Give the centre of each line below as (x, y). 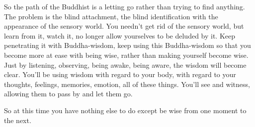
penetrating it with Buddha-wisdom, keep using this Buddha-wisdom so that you (127, 45)
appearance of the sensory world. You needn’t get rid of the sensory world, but (124, 26)
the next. (18, 120)
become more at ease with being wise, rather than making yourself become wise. (126, 55)
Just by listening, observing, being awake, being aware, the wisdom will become (125, 64)
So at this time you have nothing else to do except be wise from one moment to (125, 110)
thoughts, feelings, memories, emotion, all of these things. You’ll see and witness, (127, 84)
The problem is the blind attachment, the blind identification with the (111, 16)
